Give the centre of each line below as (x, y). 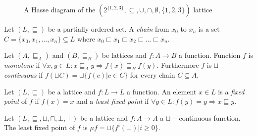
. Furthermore (178, 65)
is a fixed (231, 91)
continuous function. (210, 117)
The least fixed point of (40, 127)
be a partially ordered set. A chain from (108, 29)
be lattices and (124, 55)
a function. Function (210, 55)
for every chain (153, 74)
